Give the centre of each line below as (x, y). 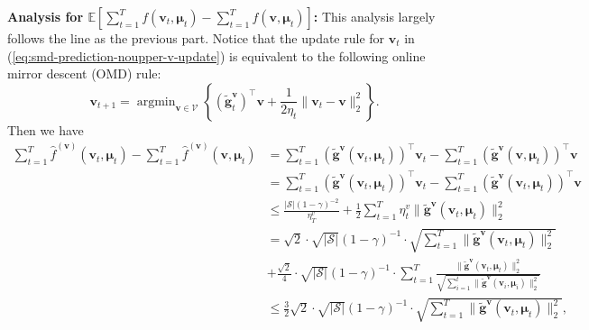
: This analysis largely (374, 16)
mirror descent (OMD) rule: (84, 73)
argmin (156, 101)
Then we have (46, 129)
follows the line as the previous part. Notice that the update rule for (196, 38)
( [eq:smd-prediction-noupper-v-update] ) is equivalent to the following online (216, 55)
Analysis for (46, 16)
